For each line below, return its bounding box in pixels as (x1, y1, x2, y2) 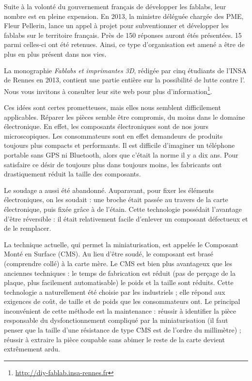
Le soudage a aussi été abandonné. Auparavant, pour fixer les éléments (4, 185, 214, 195)
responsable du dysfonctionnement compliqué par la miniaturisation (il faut (4, 315, 228, 325)
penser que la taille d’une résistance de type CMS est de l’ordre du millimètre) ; (4, 325, 241, 335)
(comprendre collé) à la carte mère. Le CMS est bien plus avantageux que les (4, 258, 233, 268)
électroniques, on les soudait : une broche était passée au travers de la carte (4, 194, 228, 205)
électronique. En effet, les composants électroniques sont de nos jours (4, 121, 208, 131)
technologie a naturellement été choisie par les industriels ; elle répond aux (4, 286, 225, 297)
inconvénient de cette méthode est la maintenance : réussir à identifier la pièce (4, 305, 236, 316)
